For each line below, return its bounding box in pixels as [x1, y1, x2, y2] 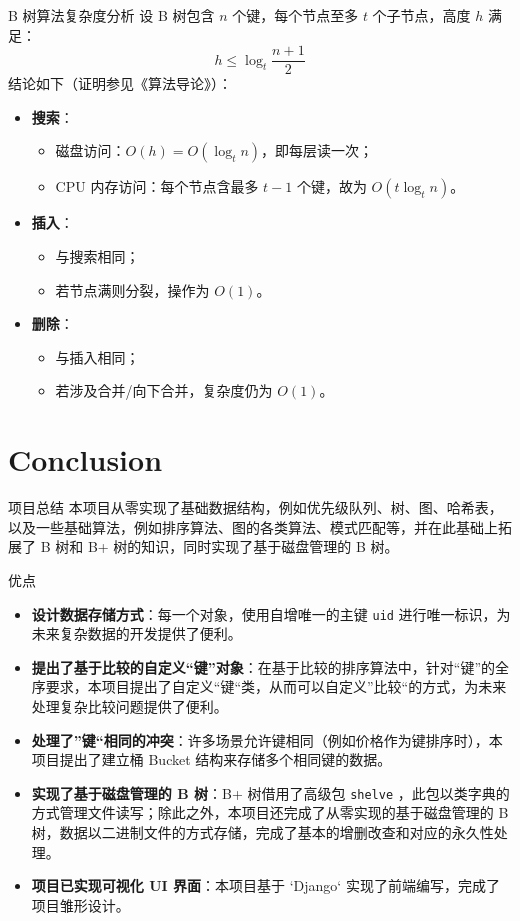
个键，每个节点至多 [232, 5, 359, 25]
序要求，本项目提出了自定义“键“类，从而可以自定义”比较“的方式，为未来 [31, 676, 507, 697]
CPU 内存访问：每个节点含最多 [55, 176, 259, 197]
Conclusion [8, 439, 163, 480]
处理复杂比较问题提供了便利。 [31, 695, 228, 716]
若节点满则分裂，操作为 [55, 279, 210, 300]
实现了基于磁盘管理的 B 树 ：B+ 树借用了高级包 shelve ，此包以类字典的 [31, 782, 510, 803]
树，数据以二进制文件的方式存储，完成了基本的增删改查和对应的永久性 [31, 821, 494, 842]
